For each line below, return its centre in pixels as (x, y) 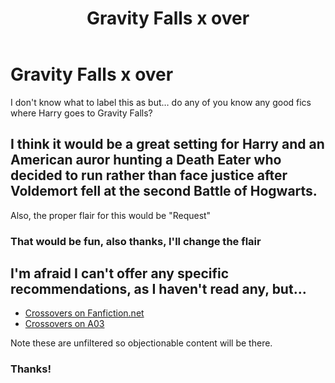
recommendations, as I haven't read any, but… (158, 289)
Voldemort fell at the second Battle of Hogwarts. (164, 191)
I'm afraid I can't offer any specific (120, 273)
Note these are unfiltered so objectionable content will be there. (141, 343)
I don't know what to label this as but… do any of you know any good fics (161, 102)
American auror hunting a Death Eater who (146, 160)
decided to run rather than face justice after (149, 175)
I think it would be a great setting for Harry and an (167, 144)
